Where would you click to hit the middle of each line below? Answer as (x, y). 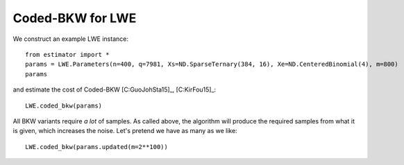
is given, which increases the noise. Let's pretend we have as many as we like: (125, 131)
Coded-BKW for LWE (75, 18)
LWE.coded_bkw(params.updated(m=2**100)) (96, 147)
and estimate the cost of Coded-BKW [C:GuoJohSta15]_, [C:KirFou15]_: (115, 89)
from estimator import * (67, 54)
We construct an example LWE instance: (70, 39)
